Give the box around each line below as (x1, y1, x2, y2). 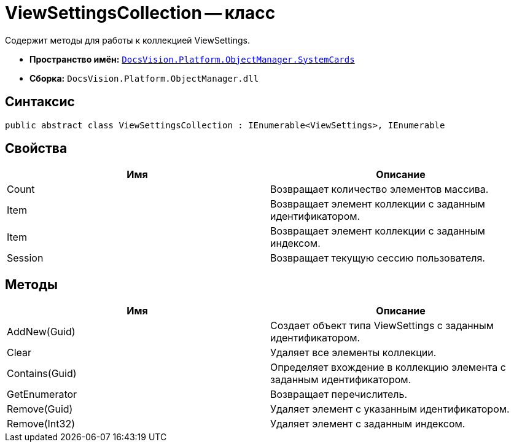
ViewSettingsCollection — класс (5, 2, 276, 23)
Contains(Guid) (7, 367, 77, 380)
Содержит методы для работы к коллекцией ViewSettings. (5, 34, 250, 45)
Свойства (5, 141, 68, 157)
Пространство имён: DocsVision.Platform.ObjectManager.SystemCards (29, 53, 355, 64)
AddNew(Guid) (7, 325, 76, 338)
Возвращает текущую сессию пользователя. (270, 252, 485, 265)
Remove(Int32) (7, 418, 75, 430)
